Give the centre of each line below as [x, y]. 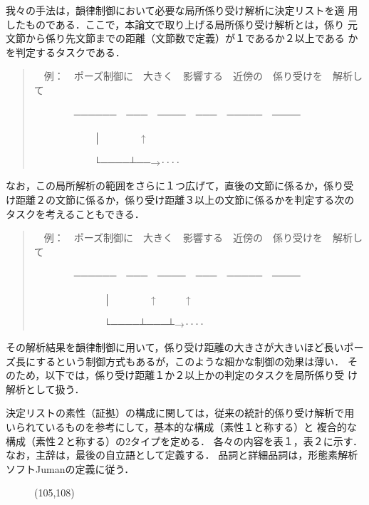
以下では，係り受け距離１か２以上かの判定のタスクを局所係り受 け [201, 375]
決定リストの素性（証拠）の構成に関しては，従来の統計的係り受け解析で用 [180, 413]
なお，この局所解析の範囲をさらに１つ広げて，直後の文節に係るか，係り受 [180, 186]
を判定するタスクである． [66, 52]
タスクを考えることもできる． [75, 213]
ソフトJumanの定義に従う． [70, 468]
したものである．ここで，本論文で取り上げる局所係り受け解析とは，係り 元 [182, 24]
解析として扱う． [45, 389]
